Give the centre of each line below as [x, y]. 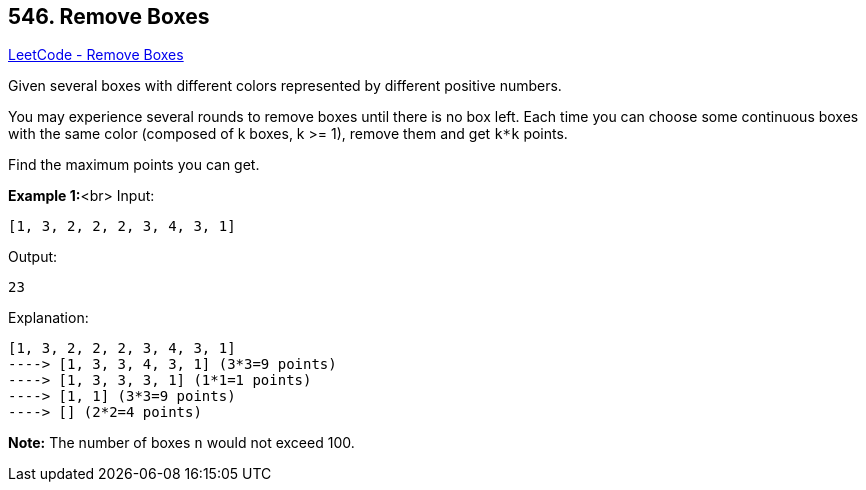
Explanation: [48, 318]
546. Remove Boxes [109, 16]
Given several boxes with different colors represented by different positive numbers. [285, 86]
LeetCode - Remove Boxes [96, 55]
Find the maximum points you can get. [134, 165]
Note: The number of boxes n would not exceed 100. [181, 443]
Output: [33, 257]
